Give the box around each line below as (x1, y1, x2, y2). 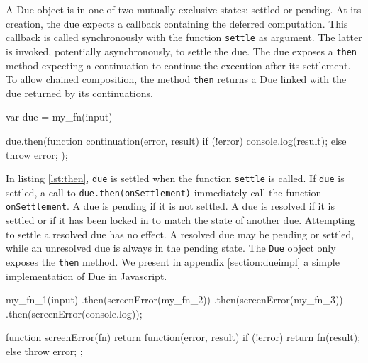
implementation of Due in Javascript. (6, 268, 167, 283)
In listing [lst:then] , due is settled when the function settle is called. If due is (6, 171, 345, 186)
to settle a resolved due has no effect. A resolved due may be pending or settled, (6, 226, 355, 241)
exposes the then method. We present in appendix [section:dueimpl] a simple (6, 254, 340, 269)
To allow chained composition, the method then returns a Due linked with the (6, 72, 347, 86)
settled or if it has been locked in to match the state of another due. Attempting (6, 213, 355, 228)
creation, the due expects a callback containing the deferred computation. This (6, 16, 348, 30)
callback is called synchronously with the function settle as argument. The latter (6, 30, 362, 45)
